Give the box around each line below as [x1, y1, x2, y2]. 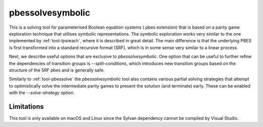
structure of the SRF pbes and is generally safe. [9, 67, 105, 73]
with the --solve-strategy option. [9, 90, 75, 96]
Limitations [9, 102, 44, 110]
